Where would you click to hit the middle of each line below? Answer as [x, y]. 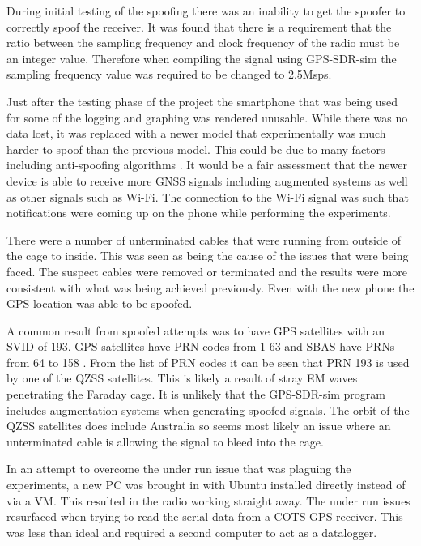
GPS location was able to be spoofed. [100, 303]
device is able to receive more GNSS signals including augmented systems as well [207, 180]
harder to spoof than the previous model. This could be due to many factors [196, 149]
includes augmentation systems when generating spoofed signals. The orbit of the [208, 409]
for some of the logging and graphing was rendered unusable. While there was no [207, 117]
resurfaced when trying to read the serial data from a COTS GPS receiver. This [205, 516]
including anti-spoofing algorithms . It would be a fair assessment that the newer [207, 165]
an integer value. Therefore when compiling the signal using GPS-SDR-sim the [202, 58]
